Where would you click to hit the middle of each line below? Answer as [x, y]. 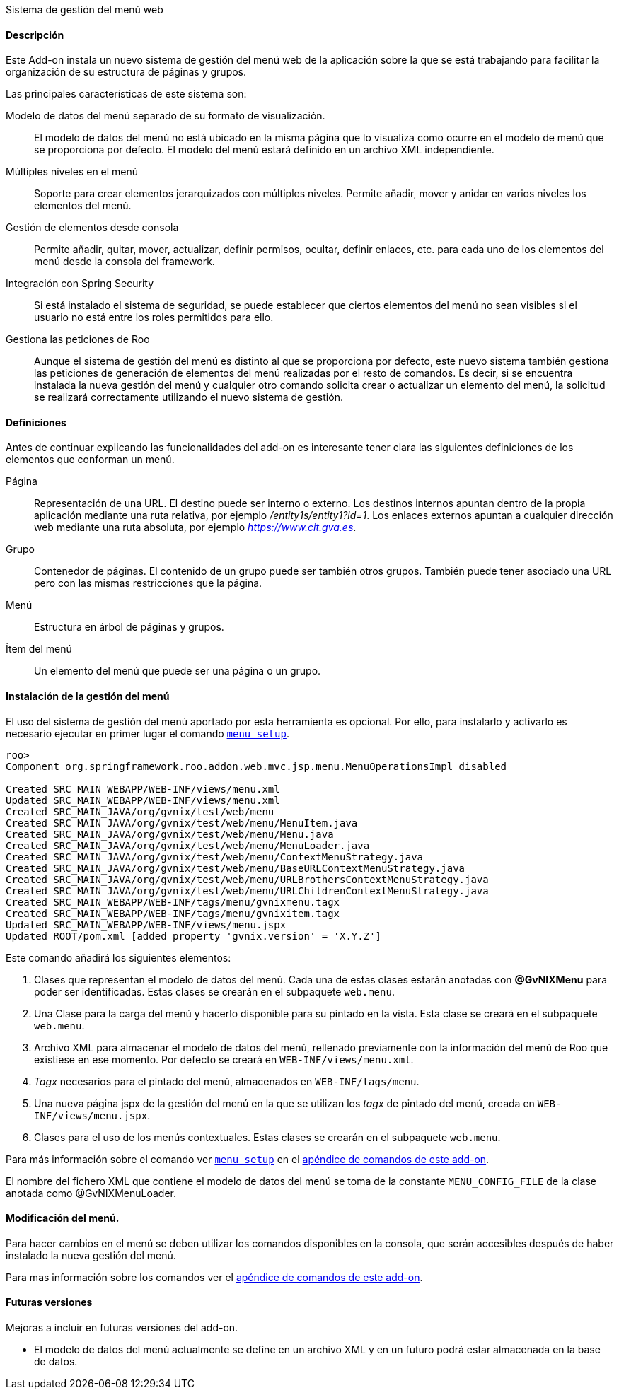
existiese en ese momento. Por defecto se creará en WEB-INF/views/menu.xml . [224, 1059]
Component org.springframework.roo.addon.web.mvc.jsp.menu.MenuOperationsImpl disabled [256, 766]
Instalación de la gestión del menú [88, 696]
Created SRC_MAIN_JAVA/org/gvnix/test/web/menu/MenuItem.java [182, 823]
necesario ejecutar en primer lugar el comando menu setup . [147, 733]
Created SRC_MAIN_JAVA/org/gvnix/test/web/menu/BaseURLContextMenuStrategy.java [236, 868]
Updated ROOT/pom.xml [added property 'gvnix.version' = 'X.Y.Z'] [194, 936]
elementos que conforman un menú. [90, 460]
